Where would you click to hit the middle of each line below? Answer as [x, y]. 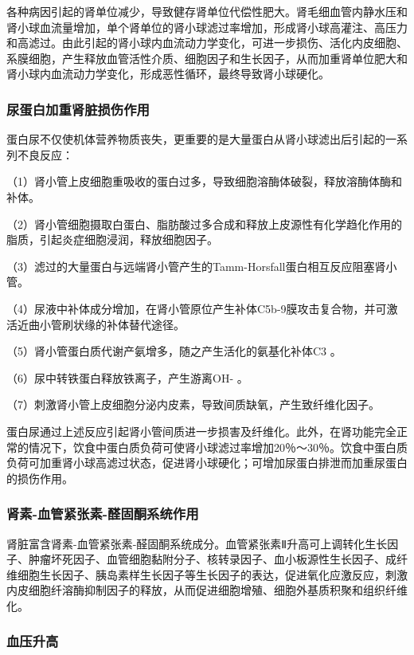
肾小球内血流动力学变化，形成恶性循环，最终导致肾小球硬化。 [168, 74]
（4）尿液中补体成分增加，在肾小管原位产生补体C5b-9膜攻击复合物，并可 [197, 308]
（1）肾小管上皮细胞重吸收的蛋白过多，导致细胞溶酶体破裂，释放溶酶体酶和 [204, 181]
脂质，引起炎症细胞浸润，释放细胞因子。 [112, 239]
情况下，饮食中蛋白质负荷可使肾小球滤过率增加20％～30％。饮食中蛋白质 [218, 447]
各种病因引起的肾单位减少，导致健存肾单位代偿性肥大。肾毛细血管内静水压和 [207, 11]
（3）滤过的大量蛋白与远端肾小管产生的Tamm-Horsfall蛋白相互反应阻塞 [191, 266]
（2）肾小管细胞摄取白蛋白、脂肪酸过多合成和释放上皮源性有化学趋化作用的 [204, 224]
